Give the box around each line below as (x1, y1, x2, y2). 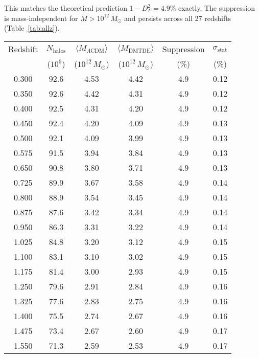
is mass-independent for (4, 12, 78, 23)
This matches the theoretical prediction (4, 3, 127, 13)
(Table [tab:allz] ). (4, 23, 60, 33)
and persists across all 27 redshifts (124, 12, 231, 23)
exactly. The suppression (178, 3, 255, 13)
